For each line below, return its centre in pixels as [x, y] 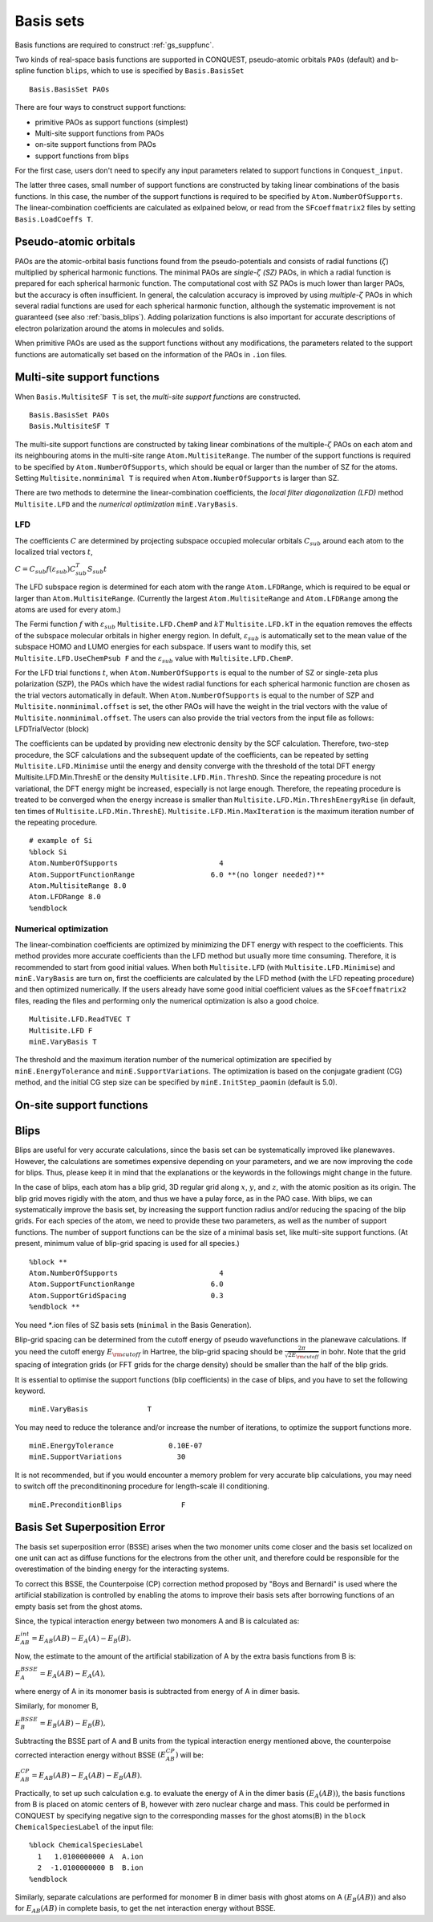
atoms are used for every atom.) [68, 609]
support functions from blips [82, 156]
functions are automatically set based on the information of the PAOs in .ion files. [151, 354]
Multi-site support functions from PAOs [99, 133]
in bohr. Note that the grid [364, 1352]
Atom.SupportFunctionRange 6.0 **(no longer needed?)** [177, 874]
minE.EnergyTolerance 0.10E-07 [116, 1446]
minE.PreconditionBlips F [107, 1505]
